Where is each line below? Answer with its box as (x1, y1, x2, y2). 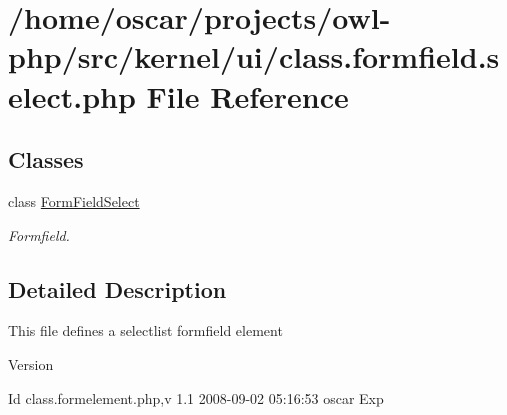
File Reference (146, 75, 349, 116)
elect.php (8, 75, 136, 116)
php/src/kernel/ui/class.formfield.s (8, 36, 500, 77)
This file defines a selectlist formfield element (8, 320, 283, 341)
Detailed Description (8, 273, 227, 304)
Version (8, 353, 54, 374)
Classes (8, 144, 84, 175)
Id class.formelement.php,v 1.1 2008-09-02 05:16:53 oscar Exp (8, 387, 384, 408)
